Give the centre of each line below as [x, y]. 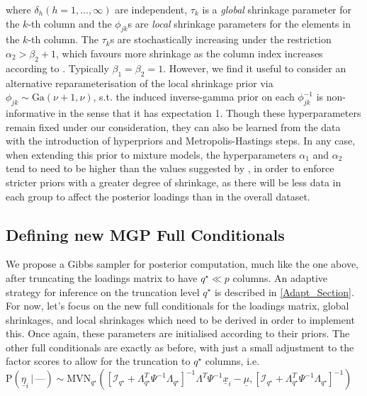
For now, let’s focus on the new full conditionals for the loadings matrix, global [177, 306]
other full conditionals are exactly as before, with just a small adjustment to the [180, 347]
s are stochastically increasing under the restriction [221, 39]
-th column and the [70, 23]
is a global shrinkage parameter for [277, 9]
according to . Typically [57, 68]
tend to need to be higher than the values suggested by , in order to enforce [170, 168]
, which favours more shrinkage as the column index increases [190, 53]
